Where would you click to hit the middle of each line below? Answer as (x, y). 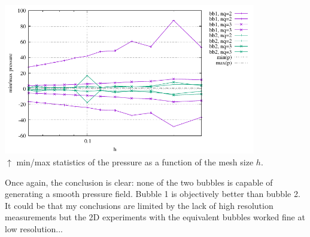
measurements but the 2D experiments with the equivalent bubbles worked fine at (155, 217)
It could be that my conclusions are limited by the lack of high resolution (139, 205)
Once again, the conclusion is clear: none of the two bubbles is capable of (139, 182)
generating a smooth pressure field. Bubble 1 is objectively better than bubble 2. (153, 194)
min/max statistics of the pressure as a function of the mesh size (135, 162)
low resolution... (34, 229)
